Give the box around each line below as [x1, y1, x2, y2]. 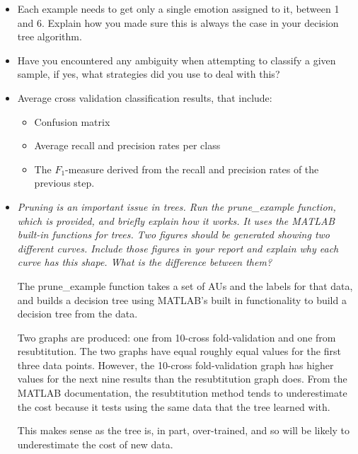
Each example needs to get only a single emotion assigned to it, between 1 [17, 1, 340, 16]
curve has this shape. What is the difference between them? [17, 255, 272, 269]
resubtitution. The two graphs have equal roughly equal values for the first [17, 344, 341, 359]
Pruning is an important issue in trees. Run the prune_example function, [17, 199, 336, 214]
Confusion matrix [34, 114, 110, 129]
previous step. [34, 175, 95, 190]
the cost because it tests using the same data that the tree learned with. [17, 399, 330, 414]
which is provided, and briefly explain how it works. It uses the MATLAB [17, 213, 335, 228]
